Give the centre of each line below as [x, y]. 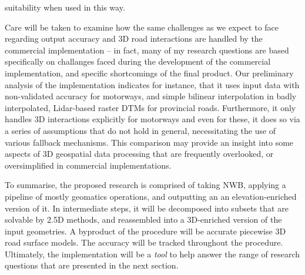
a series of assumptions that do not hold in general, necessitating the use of [140, 130]
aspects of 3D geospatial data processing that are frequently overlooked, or [139, 154]
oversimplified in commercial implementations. [88, 165]
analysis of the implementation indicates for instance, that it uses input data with [152, 84]
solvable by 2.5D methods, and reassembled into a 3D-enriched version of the [143, 219]
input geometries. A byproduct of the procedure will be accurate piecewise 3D [145, 231]
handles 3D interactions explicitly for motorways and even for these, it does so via [152, 119]
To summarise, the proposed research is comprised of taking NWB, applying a [145, 185]
